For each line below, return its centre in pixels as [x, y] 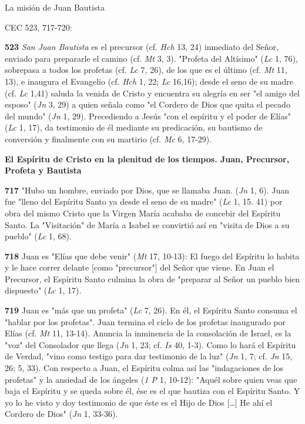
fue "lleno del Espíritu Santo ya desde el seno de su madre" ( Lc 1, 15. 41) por [144, 201]
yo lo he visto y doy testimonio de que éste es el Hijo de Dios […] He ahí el [139, 402]
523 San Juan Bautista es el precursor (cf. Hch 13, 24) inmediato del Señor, [142, 47]
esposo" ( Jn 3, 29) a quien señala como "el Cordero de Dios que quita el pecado [148, 104]
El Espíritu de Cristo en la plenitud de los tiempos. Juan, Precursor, [147, 158]
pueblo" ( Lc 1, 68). [38, 236]
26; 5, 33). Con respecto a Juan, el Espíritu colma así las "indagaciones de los [144, 368]
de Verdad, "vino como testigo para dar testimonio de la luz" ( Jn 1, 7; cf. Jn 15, [149, 356]
